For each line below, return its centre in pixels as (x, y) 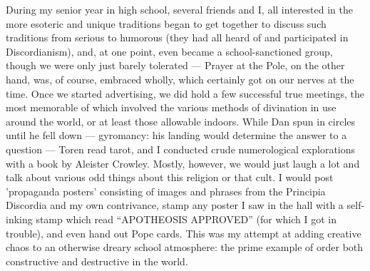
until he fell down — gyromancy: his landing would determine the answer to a (176, 135)
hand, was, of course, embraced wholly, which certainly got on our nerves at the (180, 79)
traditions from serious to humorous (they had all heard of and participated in (177, 37)
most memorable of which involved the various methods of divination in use (171, 107)
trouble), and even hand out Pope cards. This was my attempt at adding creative (184, 233)
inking (19, 219)
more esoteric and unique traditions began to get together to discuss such (166, 23)
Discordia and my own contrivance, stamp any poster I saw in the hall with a (175, 205)
